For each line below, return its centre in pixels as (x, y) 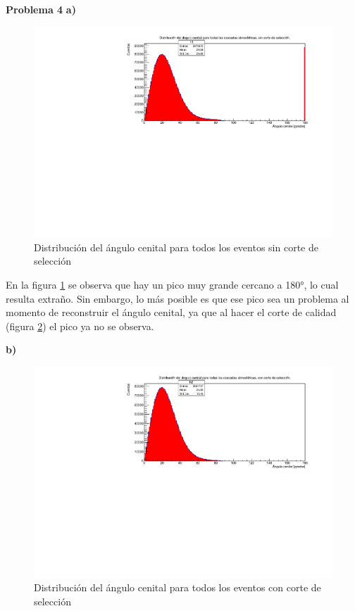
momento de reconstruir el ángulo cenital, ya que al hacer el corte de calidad (171, 312)
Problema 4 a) (41, 9)
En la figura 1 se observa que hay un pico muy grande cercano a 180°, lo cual (172, 285)
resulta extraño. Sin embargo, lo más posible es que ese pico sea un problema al (177, 298)
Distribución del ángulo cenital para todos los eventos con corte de (177, 587)
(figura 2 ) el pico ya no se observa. (80, 326)
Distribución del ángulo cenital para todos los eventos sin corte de (176, 247)
